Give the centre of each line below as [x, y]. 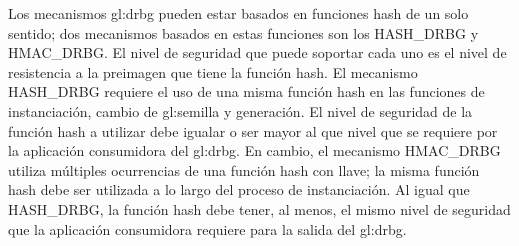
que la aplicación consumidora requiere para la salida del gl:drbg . [207, 228]
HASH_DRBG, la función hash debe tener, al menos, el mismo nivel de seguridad [259, 208]
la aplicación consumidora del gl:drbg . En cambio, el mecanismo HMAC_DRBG [254, 150]
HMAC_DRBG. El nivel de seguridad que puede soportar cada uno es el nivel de [257, 52]
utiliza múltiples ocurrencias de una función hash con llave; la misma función [244, 169]
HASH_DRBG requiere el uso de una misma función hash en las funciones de [246, 91]
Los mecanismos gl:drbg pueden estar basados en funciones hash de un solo [238, 13]
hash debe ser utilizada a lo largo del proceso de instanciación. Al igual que [239, 189]
